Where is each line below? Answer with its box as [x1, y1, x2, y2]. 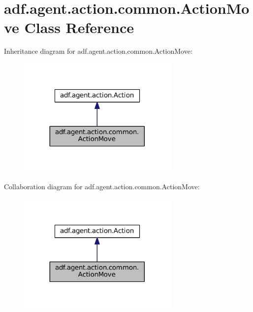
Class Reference [24, 17, 134, 37]
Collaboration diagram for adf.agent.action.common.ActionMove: [4, 181, 200, 192]
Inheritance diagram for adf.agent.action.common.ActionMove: [4, 46, 192, 56]
